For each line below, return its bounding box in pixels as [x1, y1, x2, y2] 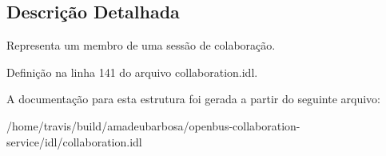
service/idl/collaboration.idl [6, 133, 142, 150]
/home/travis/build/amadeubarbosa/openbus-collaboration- [6, 117, 300, 134]
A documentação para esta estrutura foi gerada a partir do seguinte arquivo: [6, 90, 380, 107]
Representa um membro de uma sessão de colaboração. [6, 37, 276, 54]
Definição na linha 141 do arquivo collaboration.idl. [6, 63, 258, 80]
